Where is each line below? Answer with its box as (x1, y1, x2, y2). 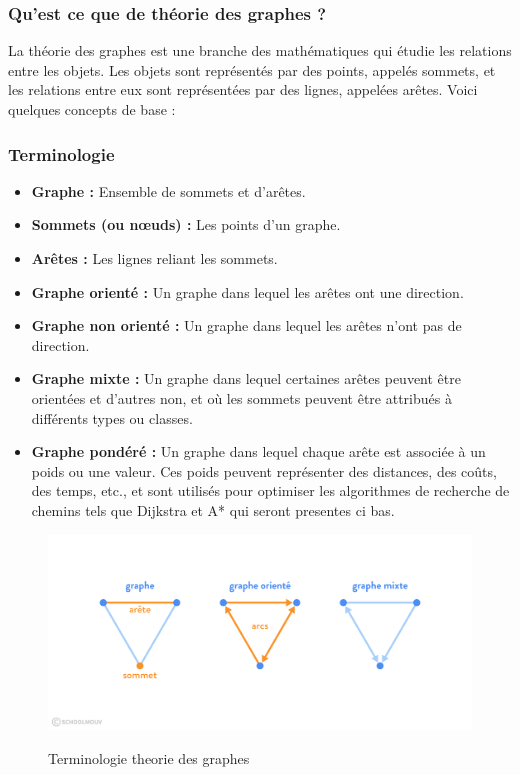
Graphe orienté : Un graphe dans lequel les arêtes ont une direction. (31, 281, 464, 302)
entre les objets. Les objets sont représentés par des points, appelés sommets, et (8, 59, 496, 80)
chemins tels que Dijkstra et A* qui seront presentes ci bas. (31, 499, 395, 520)
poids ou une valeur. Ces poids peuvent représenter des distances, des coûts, (31, 460, 497, 481)
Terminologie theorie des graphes (48, 747, 250, 768)
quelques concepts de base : (8, 99, 176, 119)
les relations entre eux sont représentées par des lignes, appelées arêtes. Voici (8, 79, 478, 100)
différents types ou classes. (31, 407, 193, 428)
